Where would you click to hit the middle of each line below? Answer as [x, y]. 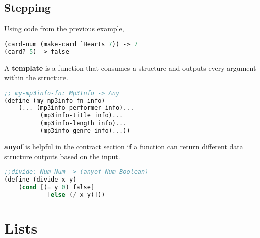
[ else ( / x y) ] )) [76, 194]
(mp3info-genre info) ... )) [85, 131]
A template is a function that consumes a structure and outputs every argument [130, 67]
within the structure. [36, 77]
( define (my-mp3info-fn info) [55, 101]
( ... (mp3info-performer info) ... [76, 108]
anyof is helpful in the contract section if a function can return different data [124, 146]
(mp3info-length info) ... [83, 123]
